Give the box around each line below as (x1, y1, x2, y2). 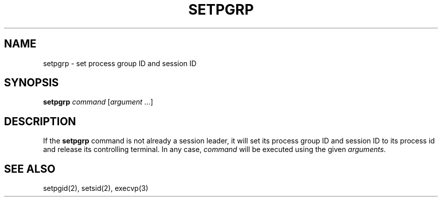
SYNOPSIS (4, 76, 59, 89)
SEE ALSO (4, 162, 56, 175)
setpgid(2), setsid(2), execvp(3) (43, 184, 148, 193)
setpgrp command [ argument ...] (43, 97, 153, 107)
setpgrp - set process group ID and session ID (43, 59, 197, 68)
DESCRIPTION (4, 115, 76, 128)
